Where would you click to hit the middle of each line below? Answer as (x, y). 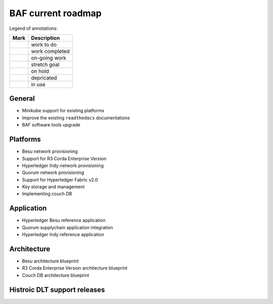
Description (45, 38)
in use (38, 84)
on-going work (49, 58)
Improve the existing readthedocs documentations (76, 118)
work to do (44, 45)
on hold (40, 71)
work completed (51, 51)
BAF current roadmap (56, 13)
